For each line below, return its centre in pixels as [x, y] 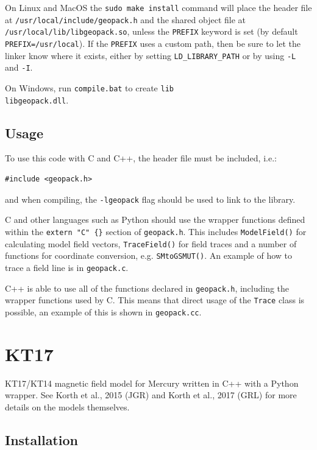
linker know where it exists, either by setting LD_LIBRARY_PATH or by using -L [151, 55]
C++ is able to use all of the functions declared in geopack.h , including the [147, 288]
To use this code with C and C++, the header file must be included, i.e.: [141, 158]
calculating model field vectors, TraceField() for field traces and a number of [151, 243]
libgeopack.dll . [37, 100]
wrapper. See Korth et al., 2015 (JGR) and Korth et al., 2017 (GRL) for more [151, 395]
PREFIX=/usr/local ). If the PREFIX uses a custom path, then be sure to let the [153, 43]
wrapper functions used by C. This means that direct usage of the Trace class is [155, 300]
